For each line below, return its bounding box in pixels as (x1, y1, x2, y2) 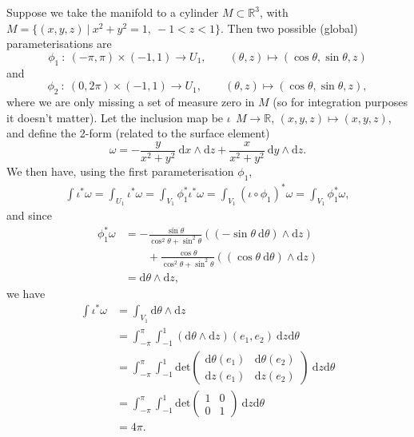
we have (6, 284, 46, 301)
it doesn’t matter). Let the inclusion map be (6, 109, 224, 125)
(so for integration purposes (273, 93, 408, 109)
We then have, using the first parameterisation (6, 162, 234, 179)
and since (6, 207, 52, 224)
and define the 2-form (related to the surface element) (6, 125, 270, 141)
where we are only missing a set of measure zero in (6, 93, 255, 109)
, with (259, 4, 289, 20)
